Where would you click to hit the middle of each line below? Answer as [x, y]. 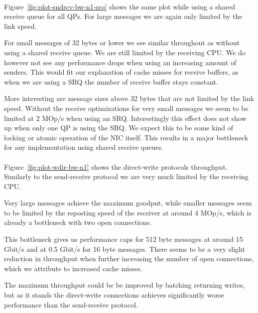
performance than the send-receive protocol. [71, 304]
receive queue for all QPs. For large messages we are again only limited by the [123, 16]
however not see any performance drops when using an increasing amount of [120, 62]
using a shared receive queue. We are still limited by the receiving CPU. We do [125, 52]
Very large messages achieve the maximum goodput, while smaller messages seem [128, 203]
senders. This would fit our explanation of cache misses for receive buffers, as [121, 72]
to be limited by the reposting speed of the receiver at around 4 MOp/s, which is [128, 212]
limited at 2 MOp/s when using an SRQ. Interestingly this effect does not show [125, 118]
